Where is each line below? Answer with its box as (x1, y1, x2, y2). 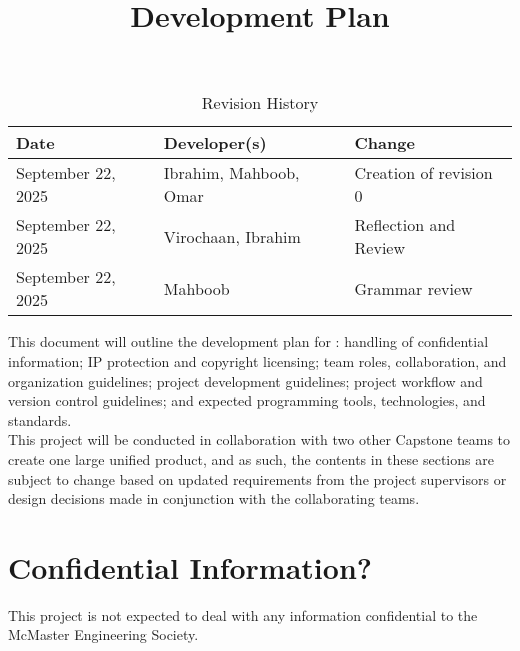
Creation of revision (354, 161, 493, 185)
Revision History (201, 91, 319, 115)
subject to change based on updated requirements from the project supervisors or (8, 468, 507, 489)
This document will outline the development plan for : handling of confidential (8, 331, 489, 352)
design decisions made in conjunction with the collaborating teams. (8, 488, 420, 509)
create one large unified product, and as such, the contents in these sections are (8, 448, 494, 469)
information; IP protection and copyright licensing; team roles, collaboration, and (8, 350, 507, 371)
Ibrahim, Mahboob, (163, 161, 300, 185)
